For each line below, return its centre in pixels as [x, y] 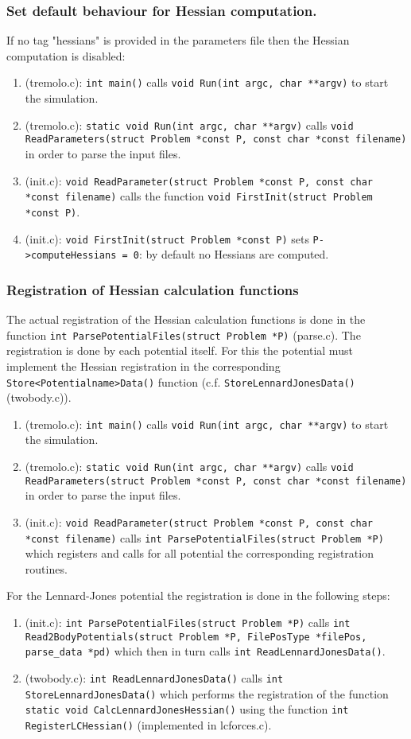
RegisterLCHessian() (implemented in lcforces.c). [148, 724]
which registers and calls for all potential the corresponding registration [199, 553]
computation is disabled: [66, 55]
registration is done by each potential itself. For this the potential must [180, 350]
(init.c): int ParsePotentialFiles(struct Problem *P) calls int [188, 622]
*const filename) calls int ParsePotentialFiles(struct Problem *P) [204, 537]
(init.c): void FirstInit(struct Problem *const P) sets [167, 238]
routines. [46, 568]
